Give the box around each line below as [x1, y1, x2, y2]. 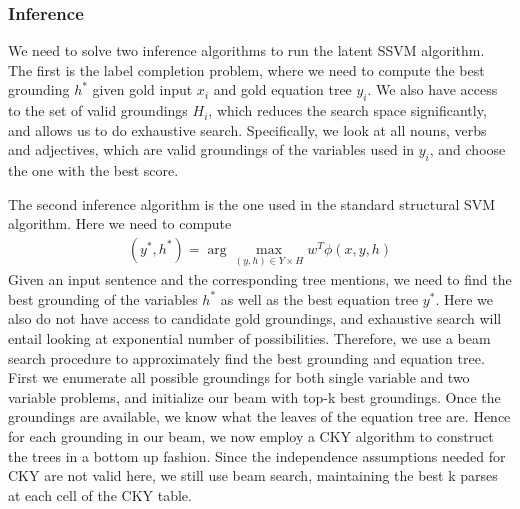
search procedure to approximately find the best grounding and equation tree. [8, 347, 485, 368]
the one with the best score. [8, 160, 179, 181]
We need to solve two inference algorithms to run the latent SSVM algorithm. [8, 40, 485, 61]
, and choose [429, 139, 506, 160]
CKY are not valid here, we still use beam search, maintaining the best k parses [8, 465, 498, 486]
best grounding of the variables [8, 288, 198, 309]
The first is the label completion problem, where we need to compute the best [8, 59, 485, 80]
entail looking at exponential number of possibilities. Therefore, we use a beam [8, 328, 491, 348]
